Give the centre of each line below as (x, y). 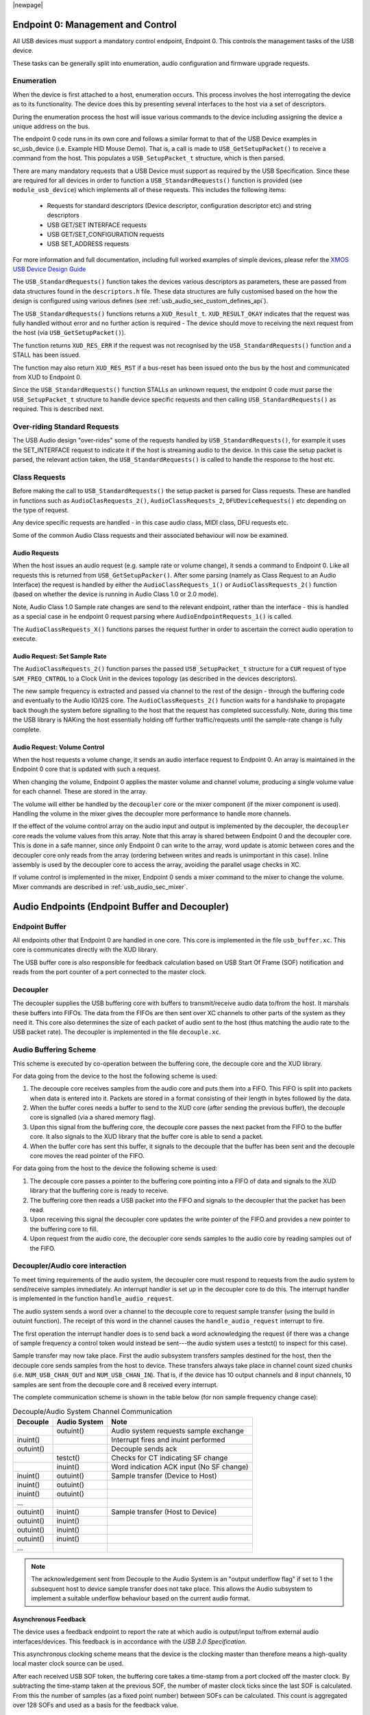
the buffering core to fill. (64, 1229)
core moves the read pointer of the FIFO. (87, 1156)
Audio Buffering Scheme (54, 1050)
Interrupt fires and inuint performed (168, 1439)
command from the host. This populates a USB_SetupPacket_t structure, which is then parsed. (149, 158)
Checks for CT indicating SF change (169, 1458)
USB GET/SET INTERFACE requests (97, 225)
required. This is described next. (58, 409)
